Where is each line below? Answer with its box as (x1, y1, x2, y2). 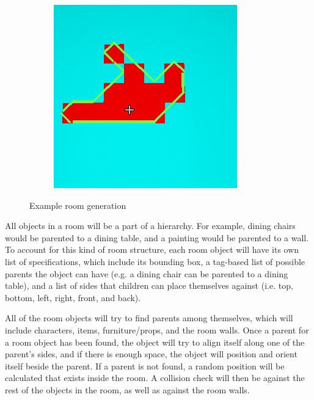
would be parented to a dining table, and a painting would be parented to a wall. (5, 231, 309, 244)
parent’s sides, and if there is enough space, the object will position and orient (5, 347, 298, 360)
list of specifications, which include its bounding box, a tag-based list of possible (5, 255, 305, 267)
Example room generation (29, 198, 126, 211)
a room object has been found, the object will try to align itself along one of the (5, 335, 305, 348)
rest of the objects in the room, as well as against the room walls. (5, 383, 250, 396)
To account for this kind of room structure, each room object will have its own (5, 243, 299, 256)
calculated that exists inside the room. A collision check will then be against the (5, 371, 305, 384)
